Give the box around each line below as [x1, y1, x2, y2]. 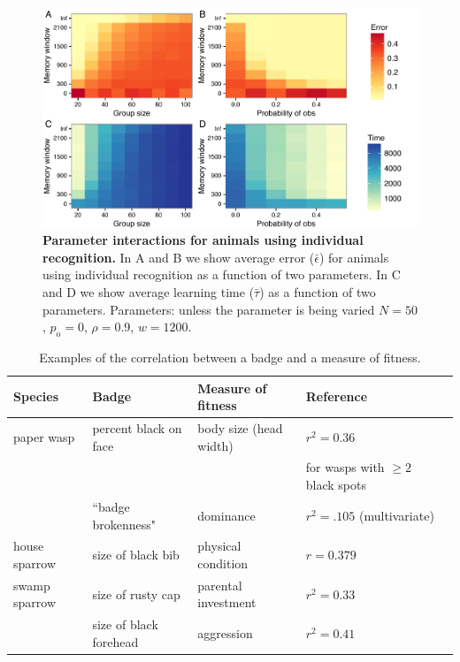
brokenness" [92, 514, 156, 533]
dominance [197, 506, 256, 524]
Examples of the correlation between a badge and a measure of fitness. [39, 348, 421, 367]
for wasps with [305, 458, 385, 476]
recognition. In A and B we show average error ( [42, 247, 315, 266]
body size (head [197, 419, 283, 438]
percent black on [92, 419, 182, 438]
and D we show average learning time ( [42, 283, 255, 301]
